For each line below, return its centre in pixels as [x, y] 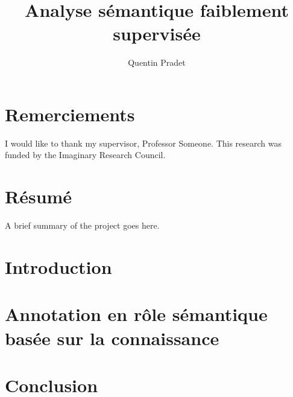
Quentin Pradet [157, 62]
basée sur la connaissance [112, 338]
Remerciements [70, 114]
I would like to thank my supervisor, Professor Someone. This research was [143, 143]
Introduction [58, 266]
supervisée [157, 33]
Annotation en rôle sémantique [136, 314]
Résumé [39, 196]
